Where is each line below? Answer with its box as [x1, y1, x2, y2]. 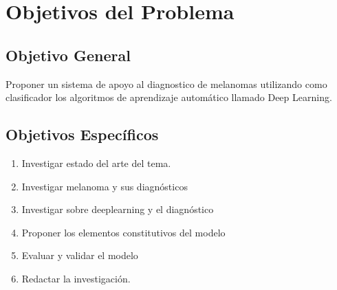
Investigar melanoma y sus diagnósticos [21, 179, 188, 193]
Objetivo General [6, 44, 131, 65]
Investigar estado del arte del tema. [21, 155, 171, 170]
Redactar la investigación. [21, 271, 131, 285]
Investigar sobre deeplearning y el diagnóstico [21, 202, 214, 216]
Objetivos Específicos [6, 124, 159, 145]
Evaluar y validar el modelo [21, 248, 138, 263]
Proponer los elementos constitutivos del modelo [21, 225, 226, 239]
